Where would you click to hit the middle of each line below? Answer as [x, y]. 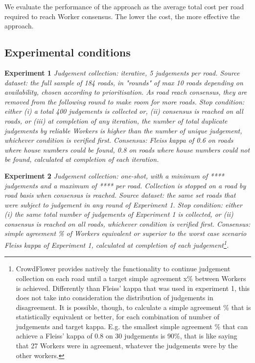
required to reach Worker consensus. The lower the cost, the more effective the [122, 16]
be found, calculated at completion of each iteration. [82, 159]
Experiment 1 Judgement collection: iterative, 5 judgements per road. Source [122, 72]
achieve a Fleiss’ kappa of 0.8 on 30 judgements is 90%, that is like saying [127, 336]
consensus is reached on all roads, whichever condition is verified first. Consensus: [127, 223]
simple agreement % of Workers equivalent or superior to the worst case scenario [126, 233]
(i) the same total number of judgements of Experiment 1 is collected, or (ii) [119, 214]
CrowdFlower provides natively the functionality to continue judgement [123, 269]
